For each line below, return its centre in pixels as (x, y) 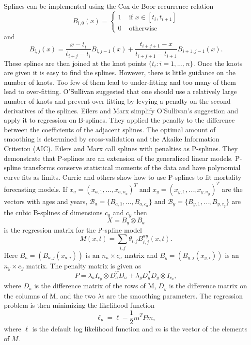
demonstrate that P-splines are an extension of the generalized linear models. (118, 158)
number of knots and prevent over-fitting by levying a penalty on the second (117, 101)
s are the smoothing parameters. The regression (172, 295)
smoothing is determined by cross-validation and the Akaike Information (112, 139)
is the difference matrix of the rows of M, (95, 286)
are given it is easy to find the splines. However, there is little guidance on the (120, 72)
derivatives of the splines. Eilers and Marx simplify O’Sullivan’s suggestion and (121, 110)
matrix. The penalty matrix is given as (83, 265)
